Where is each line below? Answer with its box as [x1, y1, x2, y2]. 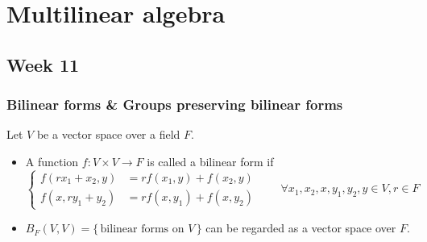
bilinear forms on [100, 223, 184, 236]
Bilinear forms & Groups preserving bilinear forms [6, 94, 343, 115]
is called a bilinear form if [147, 152, 274, 169]
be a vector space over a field [36, 126, 180, 143]
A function [25, 152, 79, 169]
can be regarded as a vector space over [205, 219, 396, 236]
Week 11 [6, 52, 80, 77]
